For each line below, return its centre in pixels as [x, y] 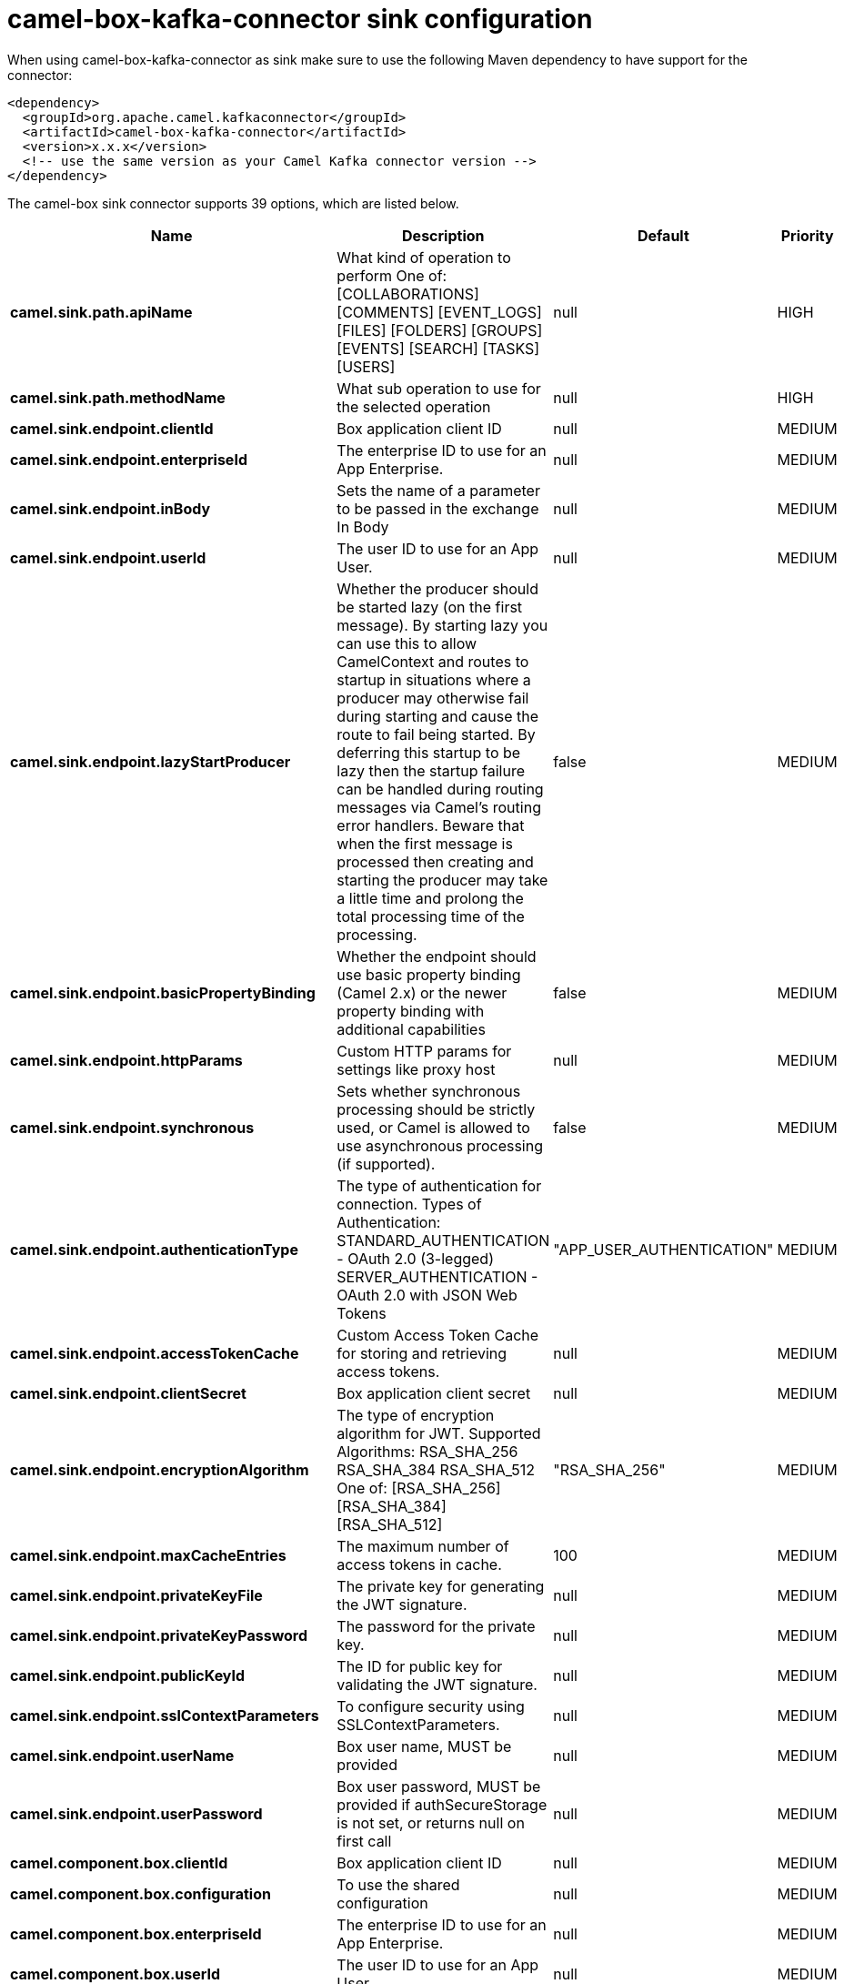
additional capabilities [411, 1029]
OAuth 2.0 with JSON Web [427, 1295]
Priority [807, 235]
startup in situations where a [434, 679]
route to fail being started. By [436, 734]
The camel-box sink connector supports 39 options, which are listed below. [233, 203]
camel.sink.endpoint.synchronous [132, 1127]
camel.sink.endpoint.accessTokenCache [155, 1353]
